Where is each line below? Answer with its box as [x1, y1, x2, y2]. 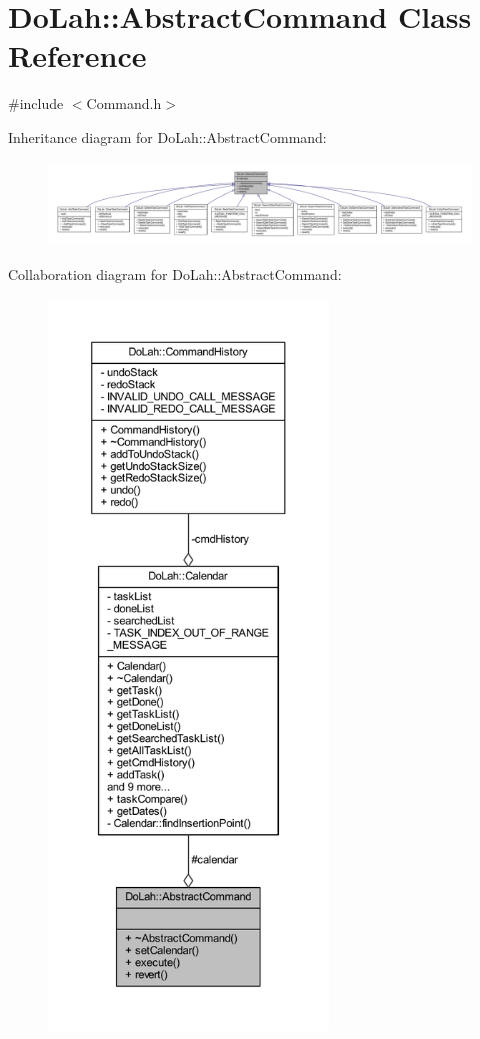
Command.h [86, 93, 162, 114]
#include [8, 93, 64, 114]
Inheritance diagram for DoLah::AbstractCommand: [8, 126, 327, 147]
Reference [8, 35, 147, 76]
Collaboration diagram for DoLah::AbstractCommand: [8, 263, 342, 284]
